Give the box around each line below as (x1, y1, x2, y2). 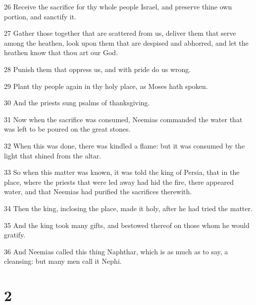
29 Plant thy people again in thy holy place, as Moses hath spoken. (4, 80, 208, 91)
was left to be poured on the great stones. (4, 124, 131, 134)
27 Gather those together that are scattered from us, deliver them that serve (4, 28, 236, 38)
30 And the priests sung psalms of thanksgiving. (4, 97, 150, 108)
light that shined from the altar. (4, 150, 102, 160)
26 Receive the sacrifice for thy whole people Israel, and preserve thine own (4, 1, 232, 11)
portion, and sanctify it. (4, 11, 76, 21)
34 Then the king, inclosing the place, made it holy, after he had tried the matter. (4, 203, 253, 213)
